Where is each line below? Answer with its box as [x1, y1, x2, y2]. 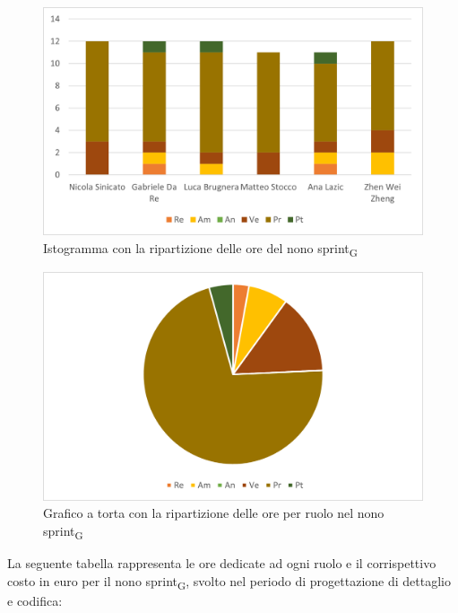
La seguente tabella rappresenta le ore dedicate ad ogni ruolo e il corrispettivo [7, 553, 436, 572]
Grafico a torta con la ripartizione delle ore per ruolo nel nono [43, 504, 385, 522]
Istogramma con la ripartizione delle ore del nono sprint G [43, 238, 358, 259]
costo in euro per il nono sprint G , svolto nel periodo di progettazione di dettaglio [7, 571, 451, 592]
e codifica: [7, 591, 63, 609]
